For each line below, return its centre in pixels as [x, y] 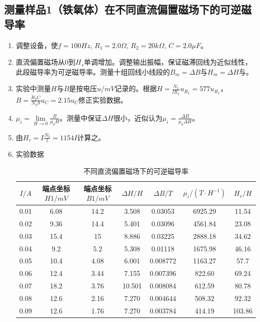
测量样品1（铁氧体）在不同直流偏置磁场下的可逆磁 [128, 9]
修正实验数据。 [103, 99]
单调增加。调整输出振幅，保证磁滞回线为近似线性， [168, 62]
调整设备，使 [37, 45]
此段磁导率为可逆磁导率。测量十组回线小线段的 [93, 71]
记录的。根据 [136, 88]
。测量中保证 [81, 117]
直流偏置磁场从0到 [45, 62]
